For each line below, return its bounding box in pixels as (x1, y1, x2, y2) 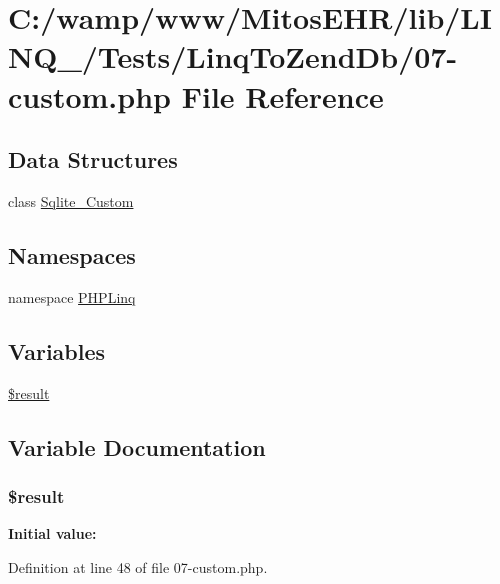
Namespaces (8, 239, 136, 270)
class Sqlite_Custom (8, 190, 134, 211)
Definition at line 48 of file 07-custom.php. (8, 556, 268, 577)
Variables (8, 335, 106, 366)
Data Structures (8, 144, 178, 175)
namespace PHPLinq (8, 286, 136, 307)
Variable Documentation (8, 431, 266, 462)
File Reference (181, 75, 384, 116)
